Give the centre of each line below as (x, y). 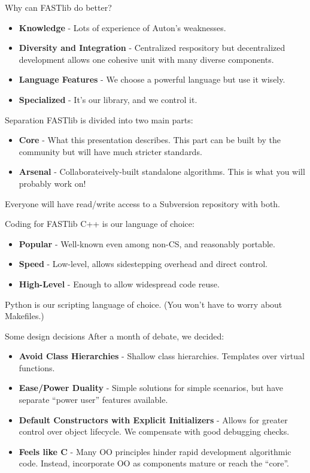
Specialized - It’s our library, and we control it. (108, 99)
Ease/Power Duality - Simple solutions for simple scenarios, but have (151, 388)
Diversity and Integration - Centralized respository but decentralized (152, 48)
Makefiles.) (25, 316)
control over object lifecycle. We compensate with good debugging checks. (154, 431)
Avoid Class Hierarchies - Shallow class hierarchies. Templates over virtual (162, 356)
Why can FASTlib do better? (58, 7)
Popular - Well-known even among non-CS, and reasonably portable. (147, 243)
